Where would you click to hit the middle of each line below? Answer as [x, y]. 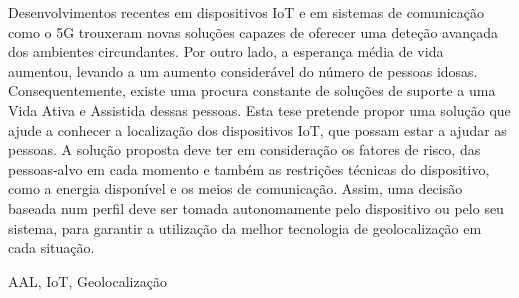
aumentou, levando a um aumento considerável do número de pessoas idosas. [243, 70]
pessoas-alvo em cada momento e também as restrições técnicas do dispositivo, [249, 168]
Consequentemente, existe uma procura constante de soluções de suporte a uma [252, 90]
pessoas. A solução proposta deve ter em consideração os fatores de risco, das [244, 149]
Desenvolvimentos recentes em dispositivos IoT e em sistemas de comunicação [246, 12]
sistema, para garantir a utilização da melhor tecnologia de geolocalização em [245, 227]
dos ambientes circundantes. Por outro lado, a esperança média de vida [226, 51]
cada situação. [51, 247]
